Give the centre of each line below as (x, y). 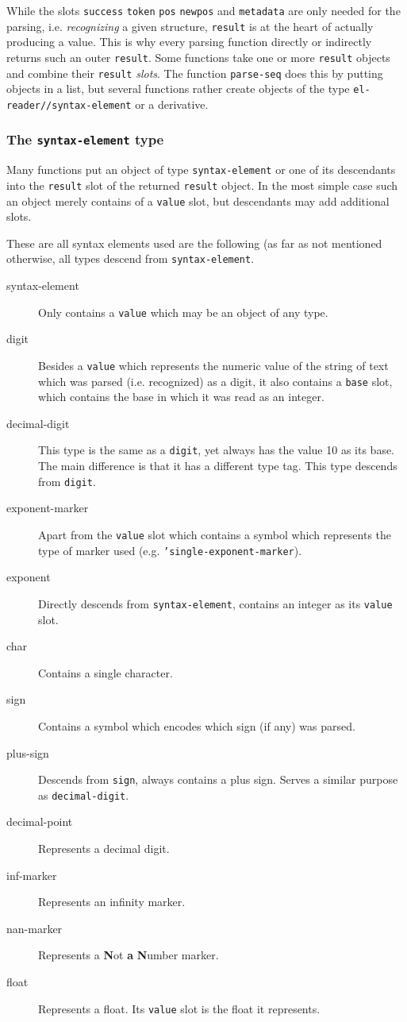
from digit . (67, 481)
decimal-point (40, 821)
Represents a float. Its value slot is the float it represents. (179, 1008)
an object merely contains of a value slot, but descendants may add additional (198, 201)
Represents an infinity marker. (112, 902)
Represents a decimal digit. (104, 848)
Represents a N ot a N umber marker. (129, 955)
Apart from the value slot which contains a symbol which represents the (215, 534)
